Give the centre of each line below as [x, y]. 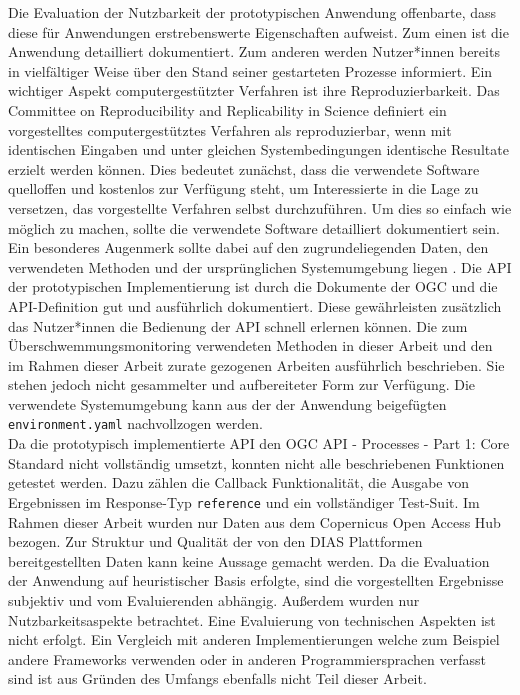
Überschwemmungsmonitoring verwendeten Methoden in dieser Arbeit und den [250, 345]
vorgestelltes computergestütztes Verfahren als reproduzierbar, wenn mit [230, 129]
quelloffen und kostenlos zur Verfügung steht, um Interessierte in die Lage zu [243, 188]
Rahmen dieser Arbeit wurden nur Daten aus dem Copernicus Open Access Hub [254, 521]
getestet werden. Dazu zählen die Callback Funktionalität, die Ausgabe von [239, 482]
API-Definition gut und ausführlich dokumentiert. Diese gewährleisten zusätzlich [255, 305]
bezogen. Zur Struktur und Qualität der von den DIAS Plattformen [215, 541]
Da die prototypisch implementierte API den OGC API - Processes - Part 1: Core [259, 443]
